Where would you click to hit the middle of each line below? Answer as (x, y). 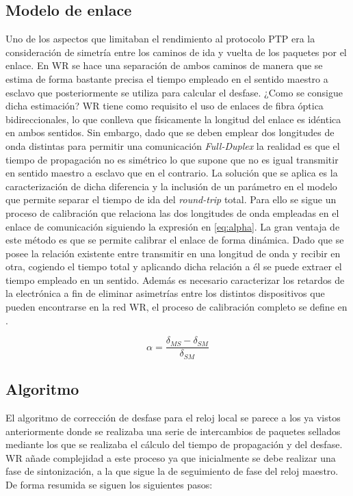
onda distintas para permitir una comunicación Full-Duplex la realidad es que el (173, 145)
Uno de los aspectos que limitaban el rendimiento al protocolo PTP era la (160, 39)
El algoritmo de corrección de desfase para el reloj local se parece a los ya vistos (173, 417)
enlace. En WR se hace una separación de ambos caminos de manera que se (164, 65)
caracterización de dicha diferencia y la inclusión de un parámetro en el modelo (171, 186)
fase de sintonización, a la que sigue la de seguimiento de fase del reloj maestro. (172, 471)
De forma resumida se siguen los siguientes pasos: (109, 484)
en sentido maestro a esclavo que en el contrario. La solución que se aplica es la (172, 173)
